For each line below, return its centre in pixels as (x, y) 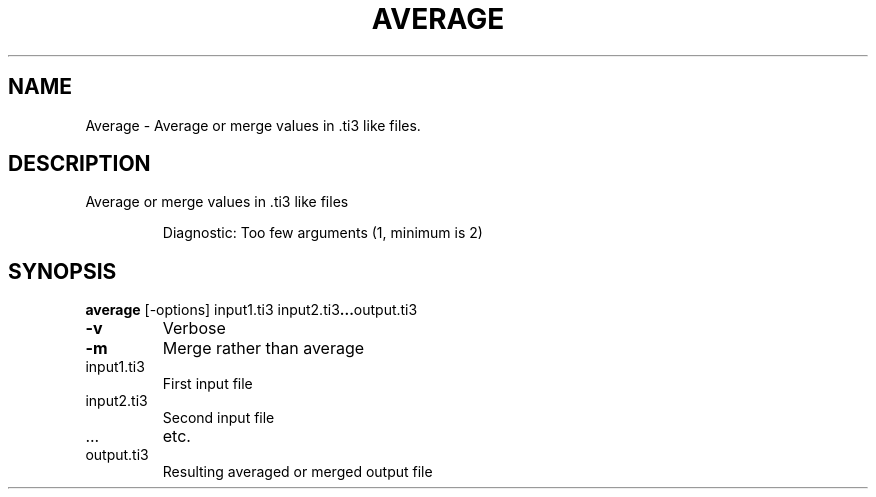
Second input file (218, 418)
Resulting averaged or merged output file (297, 472)
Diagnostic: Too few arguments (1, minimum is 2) (322, 233)
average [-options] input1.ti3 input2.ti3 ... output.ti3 (251, 310)
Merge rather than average (263, 348)
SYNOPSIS (62, 271)
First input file (207, 384)
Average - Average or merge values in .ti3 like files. (253, 125)
